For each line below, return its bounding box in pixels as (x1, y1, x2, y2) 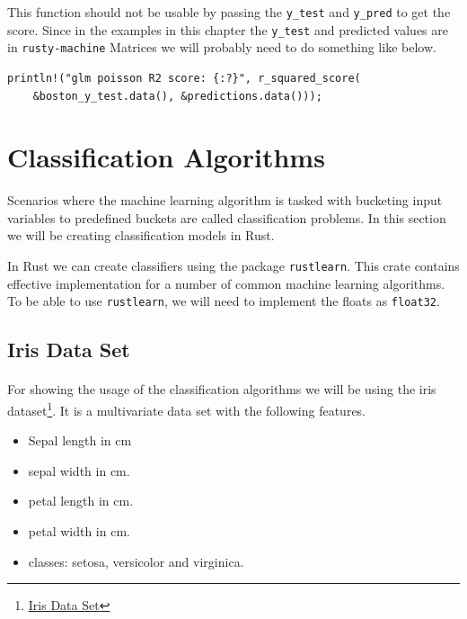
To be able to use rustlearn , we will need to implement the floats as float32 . (7, 292, 440, 310)
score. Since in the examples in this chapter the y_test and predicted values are (7, 20, 448, 39)
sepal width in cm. (28, 461, 130, 480)
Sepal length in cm (28, 431, 132, 450)
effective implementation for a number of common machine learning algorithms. (7, 274, 445, 292)
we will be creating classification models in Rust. (7, 226, 275, 245)
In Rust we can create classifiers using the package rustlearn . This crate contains (7, 256, 460, 275)
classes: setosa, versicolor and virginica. (28, 552, 244, 570)
